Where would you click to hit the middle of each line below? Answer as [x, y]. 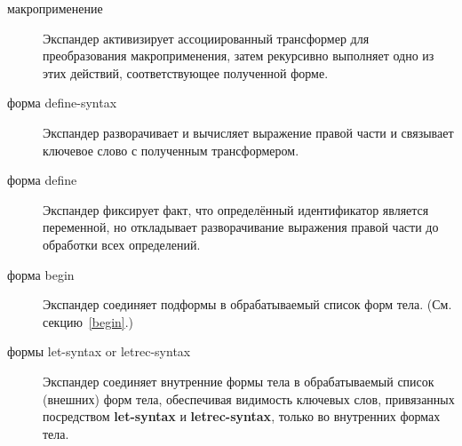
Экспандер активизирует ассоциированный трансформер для [206, 38]
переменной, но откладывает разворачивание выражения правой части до [241, 227]
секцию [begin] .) [88, 321]
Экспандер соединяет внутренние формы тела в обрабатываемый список [239, 381]
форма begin [41, 274]
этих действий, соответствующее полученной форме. [186, 72]
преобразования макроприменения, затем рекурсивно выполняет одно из [239, 56]
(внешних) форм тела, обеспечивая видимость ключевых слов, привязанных [249, 398]
